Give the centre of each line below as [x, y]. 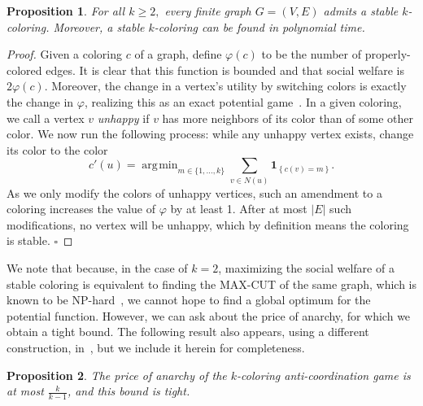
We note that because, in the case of [97, 268]
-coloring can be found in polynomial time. [259, 26]
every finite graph [208, 11]
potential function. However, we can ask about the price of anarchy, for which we [209, 315]
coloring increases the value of [81, 209]
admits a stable [361, 11]
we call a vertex [46, 118]
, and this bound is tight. [129, 391]
